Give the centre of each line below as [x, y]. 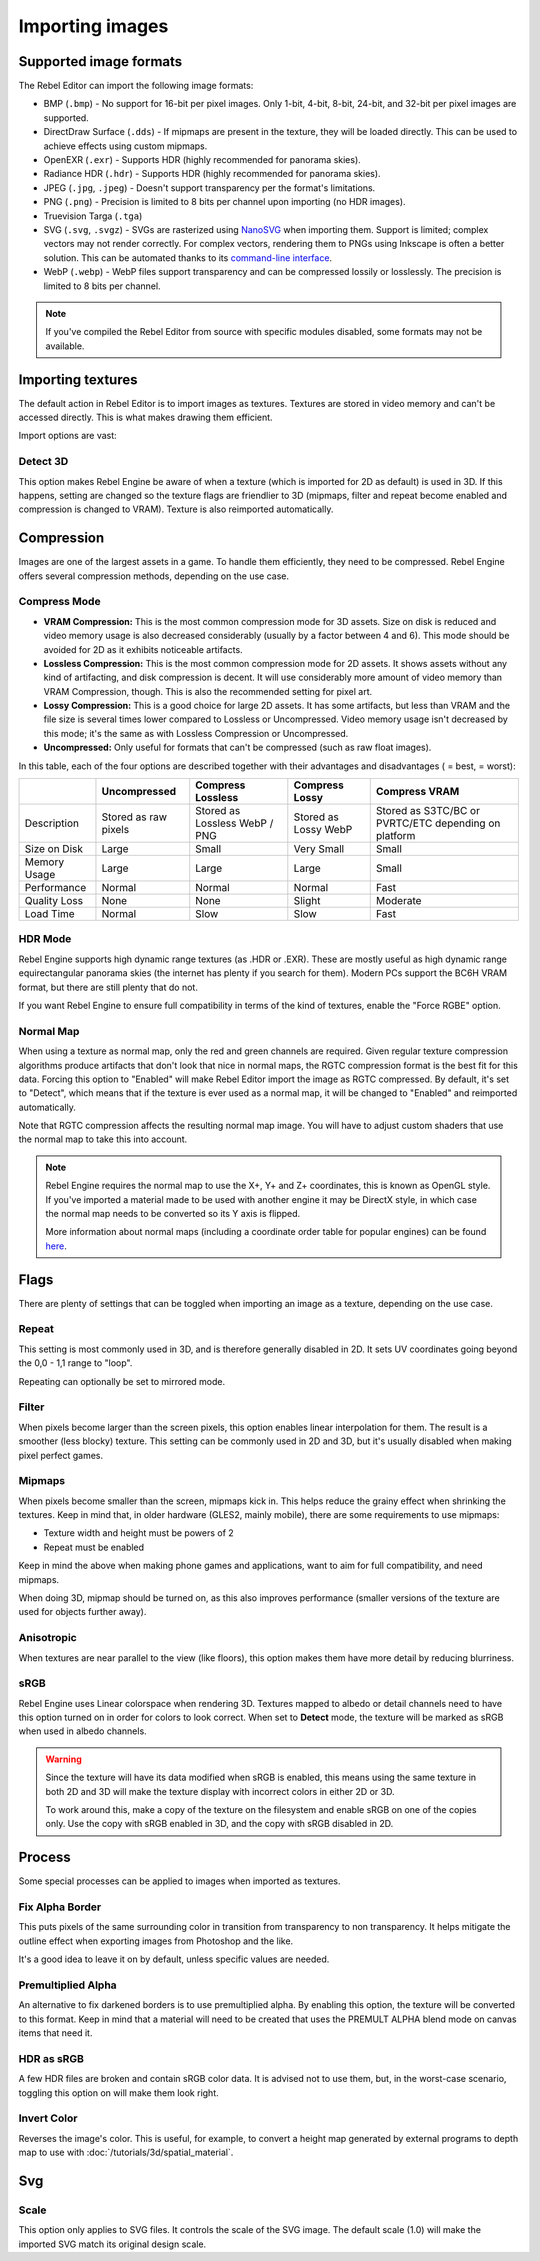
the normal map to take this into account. [103, 1139]
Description [52, 823]
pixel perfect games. [61, 1455]
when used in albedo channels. [82, 1731]
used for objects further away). [82, 1612]
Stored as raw [134, 817]
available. [65, 346]
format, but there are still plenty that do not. [108, 987]
